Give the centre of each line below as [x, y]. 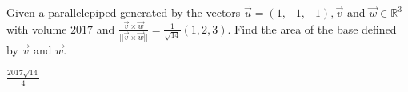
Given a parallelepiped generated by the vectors [124, 12]
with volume [37, 28]
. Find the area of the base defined [312, 28]
